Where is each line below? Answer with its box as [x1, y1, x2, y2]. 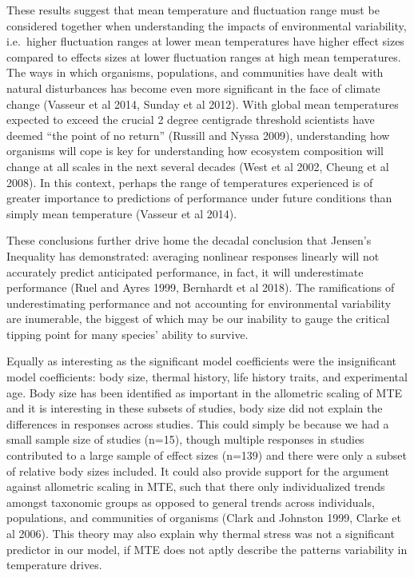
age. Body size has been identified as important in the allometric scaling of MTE [6, 384, 403, 401]
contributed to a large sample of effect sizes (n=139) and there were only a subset [6, 447, 407, 464]
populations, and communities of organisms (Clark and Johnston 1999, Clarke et [6, 509, 401, 526]
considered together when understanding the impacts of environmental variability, [6, 17, 407, 34]
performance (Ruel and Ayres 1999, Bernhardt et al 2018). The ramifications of [6, 279, 395, 296]
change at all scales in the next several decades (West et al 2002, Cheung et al [6, 157, 389, 174]
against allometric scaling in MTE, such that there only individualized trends [6, 478, 385, 495]
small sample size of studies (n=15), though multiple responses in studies [6, 431, 364, 448]
